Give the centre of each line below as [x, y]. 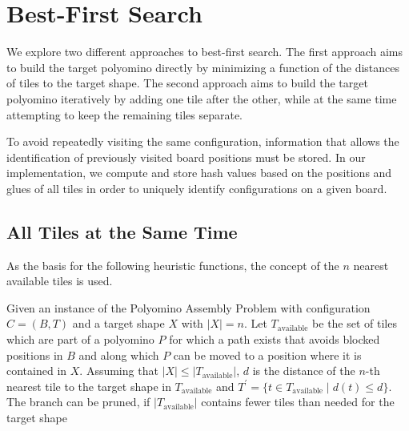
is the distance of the [304, 371]
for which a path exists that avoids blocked [275, 339]
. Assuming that [119, 371]
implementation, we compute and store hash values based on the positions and [199, 173]
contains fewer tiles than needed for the [298, 402]
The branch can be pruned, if [78, 402]
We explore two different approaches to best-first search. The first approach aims [204, 52]
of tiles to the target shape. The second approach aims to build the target [187, 83]
